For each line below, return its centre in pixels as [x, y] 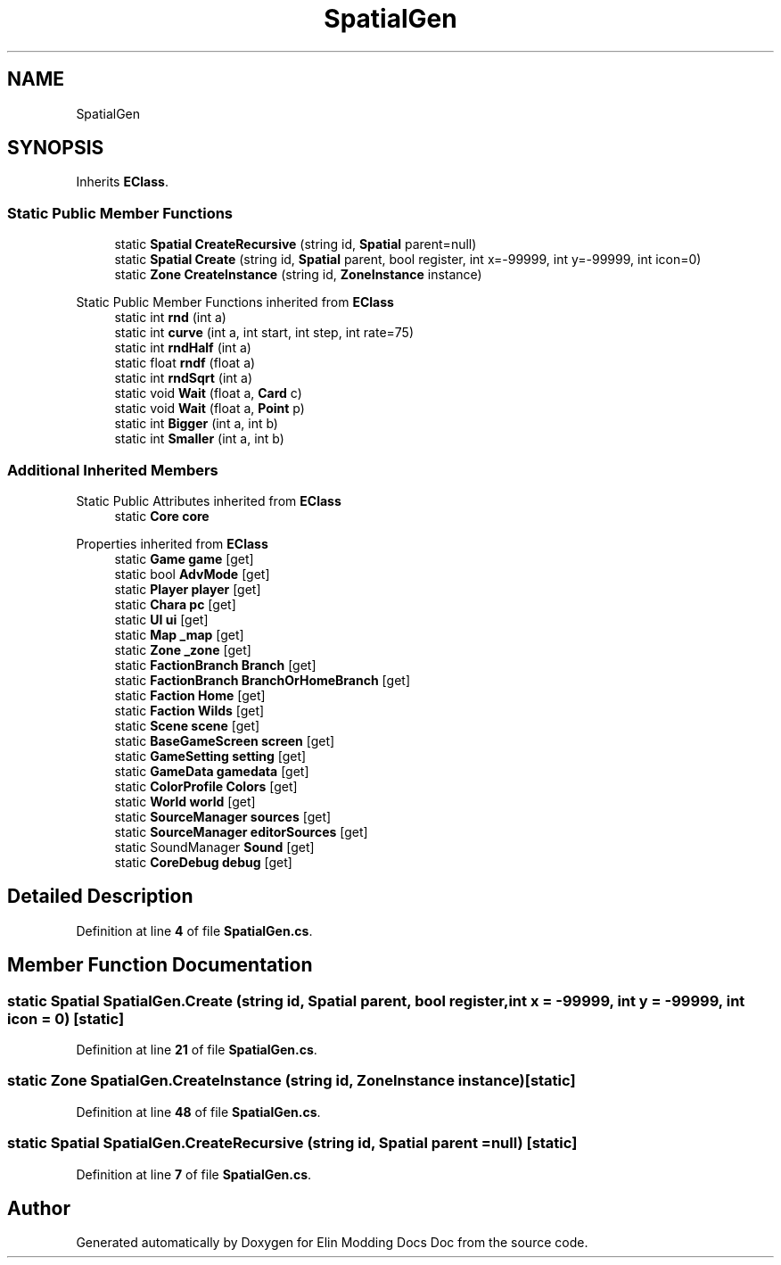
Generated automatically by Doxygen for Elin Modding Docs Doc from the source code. [332, 1243]
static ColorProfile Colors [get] [206, 786]
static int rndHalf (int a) [183, 348]
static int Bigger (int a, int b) [196, 424]
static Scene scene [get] [187, 725]
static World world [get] [185, 801]
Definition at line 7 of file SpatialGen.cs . [194, 1174]
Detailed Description [100, 897]
